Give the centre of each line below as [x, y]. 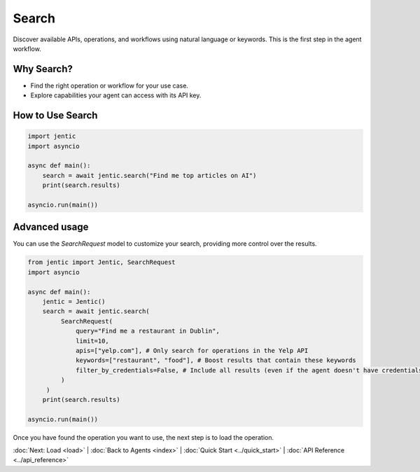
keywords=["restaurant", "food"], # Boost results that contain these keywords [216, 360]
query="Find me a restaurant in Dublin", [148, 331]
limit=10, [93, 341]
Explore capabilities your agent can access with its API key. [116, 95]
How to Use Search [55, 116]
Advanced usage [51, 227]
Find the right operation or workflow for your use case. [110, 85]
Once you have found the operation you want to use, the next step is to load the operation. [143, 437]
